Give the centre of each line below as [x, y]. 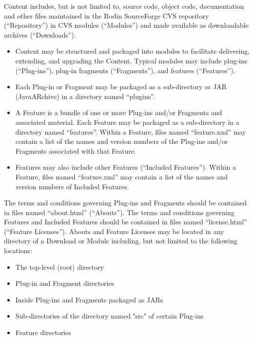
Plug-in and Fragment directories [65, 283]
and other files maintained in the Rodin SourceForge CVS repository [107, 15]
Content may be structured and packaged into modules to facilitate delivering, [132, 51]
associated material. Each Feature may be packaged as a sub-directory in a [127, 122]
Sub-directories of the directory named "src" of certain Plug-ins [109, 316]
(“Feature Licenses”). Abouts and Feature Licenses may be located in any [114, 231]
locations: [18, 250]
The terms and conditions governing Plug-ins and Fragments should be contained [125, 203]
